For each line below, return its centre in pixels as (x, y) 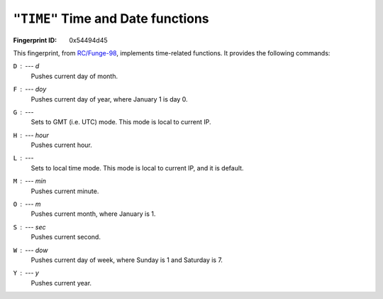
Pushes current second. (66, 237)
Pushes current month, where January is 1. (93, 214)
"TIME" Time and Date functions (111, 18)
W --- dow (30, 250)
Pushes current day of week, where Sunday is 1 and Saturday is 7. (127, 260)
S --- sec (29, 227)
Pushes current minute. (65, 191)
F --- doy (30, 89)
